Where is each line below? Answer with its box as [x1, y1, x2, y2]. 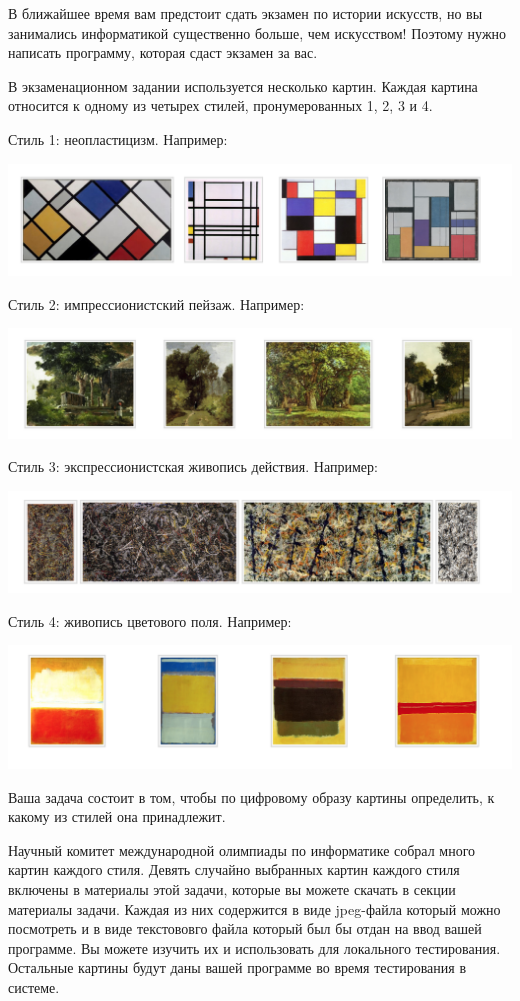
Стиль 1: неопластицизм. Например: [8, 128, 228, 149]
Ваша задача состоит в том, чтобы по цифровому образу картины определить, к [8, 786, 495, 807]
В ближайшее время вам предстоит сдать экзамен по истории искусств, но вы [8, 3, 483, 23]
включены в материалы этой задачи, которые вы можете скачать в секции [8, 878, 456, 899]
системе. [8, 976, 60, 997]
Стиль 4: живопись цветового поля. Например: [8, 610, 292, 631]
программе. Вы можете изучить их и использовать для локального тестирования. [8, 937, 501, 958]
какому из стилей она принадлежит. [8, 806, 226, 827]
